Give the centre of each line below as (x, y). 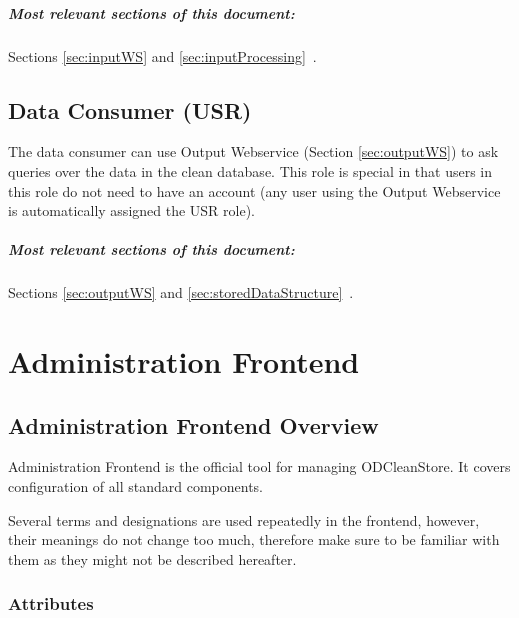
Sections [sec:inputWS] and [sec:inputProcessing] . (162, 55)
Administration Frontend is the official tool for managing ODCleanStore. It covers (259, 466)
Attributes (51, 603)
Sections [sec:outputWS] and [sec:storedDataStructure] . (181, 292)
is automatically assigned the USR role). (132, 210)
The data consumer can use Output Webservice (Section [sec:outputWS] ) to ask (253, 151)
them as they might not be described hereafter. (152, 558)
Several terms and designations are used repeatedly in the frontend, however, (244, 519)
